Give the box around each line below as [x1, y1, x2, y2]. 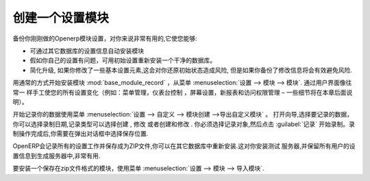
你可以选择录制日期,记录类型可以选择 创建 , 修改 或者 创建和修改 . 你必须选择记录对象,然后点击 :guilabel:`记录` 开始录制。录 [12, 120, 356, 128]
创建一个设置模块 [12, 10, 110, 25]
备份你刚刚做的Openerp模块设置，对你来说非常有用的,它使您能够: [12, 34, 197, 43]
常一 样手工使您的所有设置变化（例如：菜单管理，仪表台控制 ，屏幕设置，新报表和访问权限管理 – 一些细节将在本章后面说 [12, 88, 353, 96]
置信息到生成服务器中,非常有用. [12, 152, 101, 160]
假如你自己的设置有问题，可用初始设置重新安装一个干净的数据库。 [29, 56, 216, 64]
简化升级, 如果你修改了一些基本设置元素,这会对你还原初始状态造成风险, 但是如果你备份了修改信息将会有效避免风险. [29, 66, 353, 74]
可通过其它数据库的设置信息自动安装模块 [29, 47, 144, 55]
